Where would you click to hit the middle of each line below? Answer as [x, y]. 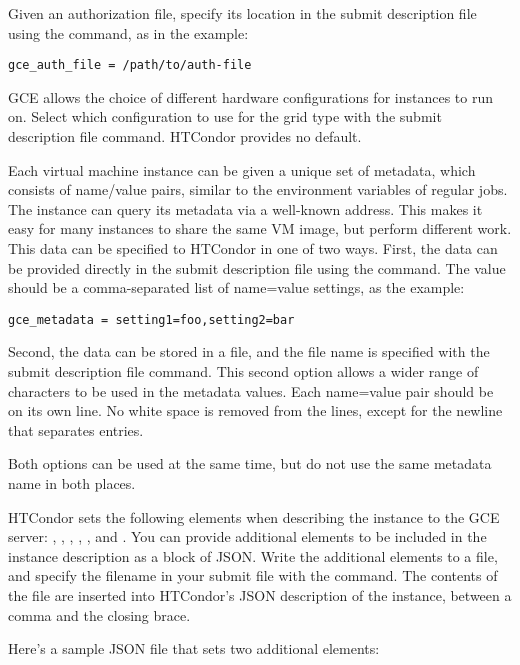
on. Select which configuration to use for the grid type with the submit [225, 116]
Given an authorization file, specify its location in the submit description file [242, 13]
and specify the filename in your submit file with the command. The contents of [253, 575]
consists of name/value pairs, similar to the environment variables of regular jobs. [258, 189]
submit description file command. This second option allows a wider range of [243, 371]
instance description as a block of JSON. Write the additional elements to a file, [253, 555]
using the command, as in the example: [128, 32]
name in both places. [72, 483]
